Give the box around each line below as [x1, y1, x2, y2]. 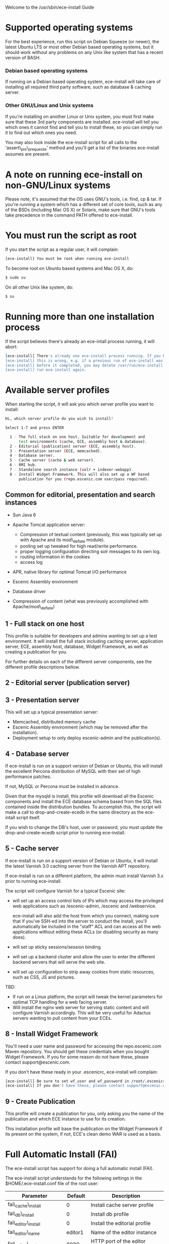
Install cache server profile [91, 1201, 154, 1208]
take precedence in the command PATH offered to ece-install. [5, 212, 133, 218]
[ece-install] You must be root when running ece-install [5, 256, 129, 261]
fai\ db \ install [8, 1210, 34, 1218]
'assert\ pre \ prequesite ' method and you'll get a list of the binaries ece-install [5, 145, 159, 152]
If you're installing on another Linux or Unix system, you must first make [5, 113, 154, 119]
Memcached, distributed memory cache [12, 719, 96, 725]
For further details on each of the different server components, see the [5, 659, 152, 665]
